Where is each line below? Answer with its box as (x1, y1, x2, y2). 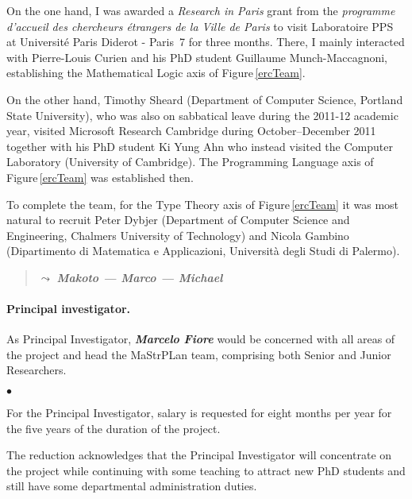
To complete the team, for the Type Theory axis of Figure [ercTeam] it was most (6, 195, 399, 212)
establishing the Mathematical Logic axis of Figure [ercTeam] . (6, 64, 306, 81)
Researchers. (6, 362, 67, 378)
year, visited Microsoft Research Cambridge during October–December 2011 (6, 122, 376, 139)
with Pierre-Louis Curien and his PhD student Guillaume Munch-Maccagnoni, (6, 48, 388, 65)
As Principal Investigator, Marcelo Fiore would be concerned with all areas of (6, 331, 395, 347)
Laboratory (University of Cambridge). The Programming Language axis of (6, 153, 374, 170)
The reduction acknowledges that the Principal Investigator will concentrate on (6, 447, 392, 463)
